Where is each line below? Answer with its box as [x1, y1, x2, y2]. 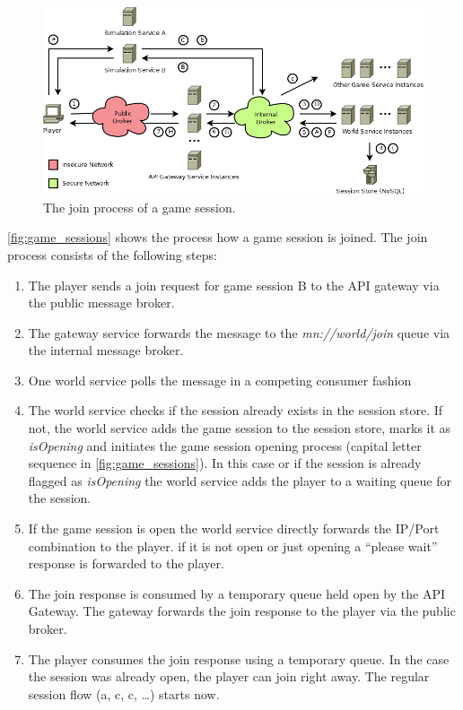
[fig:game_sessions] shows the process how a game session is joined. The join [7, 228, 428, 247]
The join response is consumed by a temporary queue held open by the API [28, 584, 445, 602]
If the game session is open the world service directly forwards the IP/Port [28, 519, 440, 538]
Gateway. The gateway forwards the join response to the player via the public [28, 602, 456, 620]
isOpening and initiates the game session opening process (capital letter [28, 436, 422, 455]
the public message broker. [28, 293, 175, 312]
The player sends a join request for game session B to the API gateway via [28, 275, 440, 294]
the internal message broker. [28, 341, 184, 359]
